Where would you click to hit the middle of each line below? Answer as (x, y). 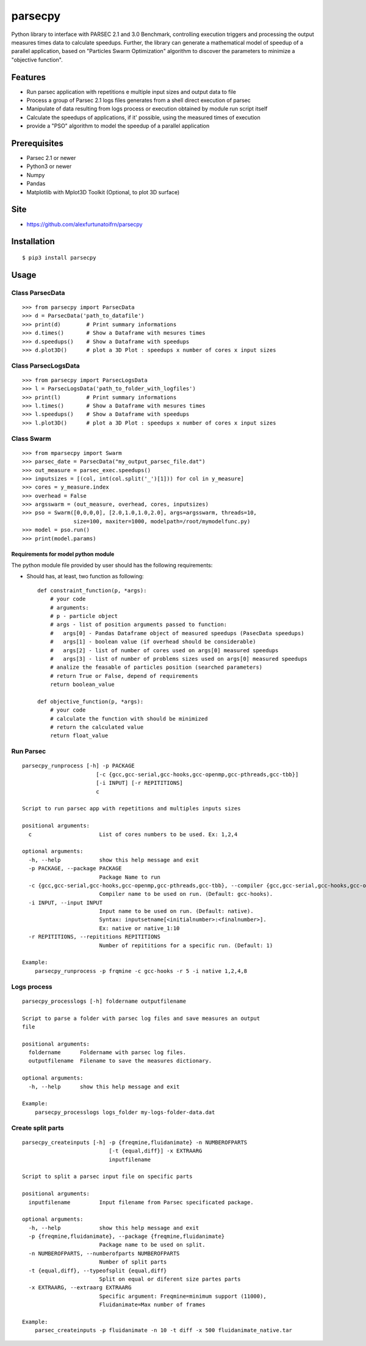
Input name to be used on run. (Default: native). (176, 911)
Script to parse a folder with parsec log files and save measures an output (141, 1018)
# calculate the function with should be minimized (129, 718)
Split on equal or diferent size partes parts (170, 1279)
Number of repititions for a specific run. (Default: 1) (186, 945)
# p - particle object (84, 616)
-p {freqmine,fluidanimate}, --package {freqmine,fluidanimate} (127, 1236)
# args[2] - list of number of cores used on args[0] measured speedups (164, 650)
